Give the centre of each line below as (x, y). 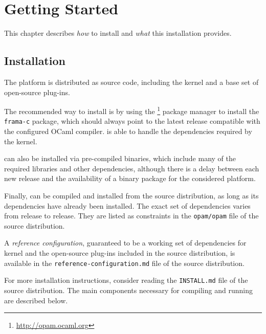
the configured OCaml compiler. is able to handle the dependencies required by (128, 131)
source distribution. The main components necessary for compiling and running (128, 290)
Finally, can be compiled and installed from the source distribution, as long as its (131, 195)
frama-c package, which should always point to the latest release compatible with (132, 121)
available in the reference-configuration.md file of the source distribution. (124, 263)
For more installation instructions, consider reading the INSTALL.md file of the (126, 280)
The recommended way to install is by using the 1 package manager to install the (132, 110)
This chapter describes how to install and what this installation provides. (118, 33)
